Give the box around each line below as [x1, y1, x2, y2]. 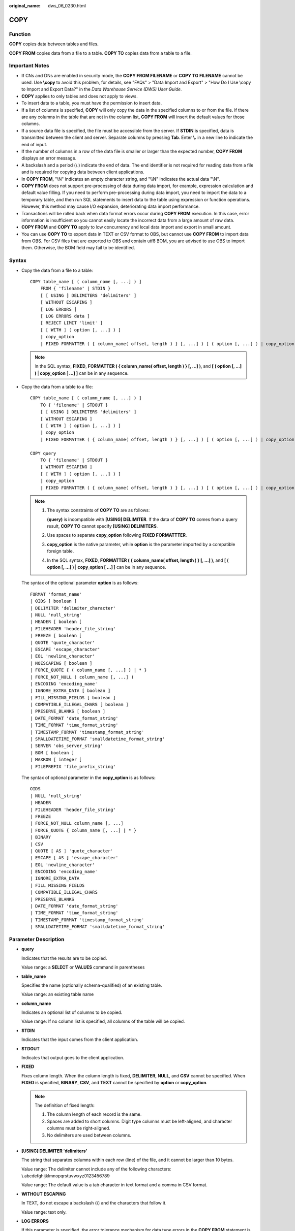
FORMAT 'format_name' [30, 591, 82, 597]
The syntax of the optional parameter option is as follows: [21, 580, 139, 586]
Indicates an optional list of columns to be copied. [21, 1009, 122, 1015]
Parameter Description [9, 936, 65, 942]
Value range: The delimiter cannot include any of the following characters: [21, 1166, 172, 1172]
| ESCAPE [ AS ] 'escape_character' [30, 855, 118, 861]
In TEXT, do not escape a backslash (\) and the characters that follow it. [21, 1200, 167, 1206]
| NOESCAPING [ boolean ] [30, 660, 93, 666]
